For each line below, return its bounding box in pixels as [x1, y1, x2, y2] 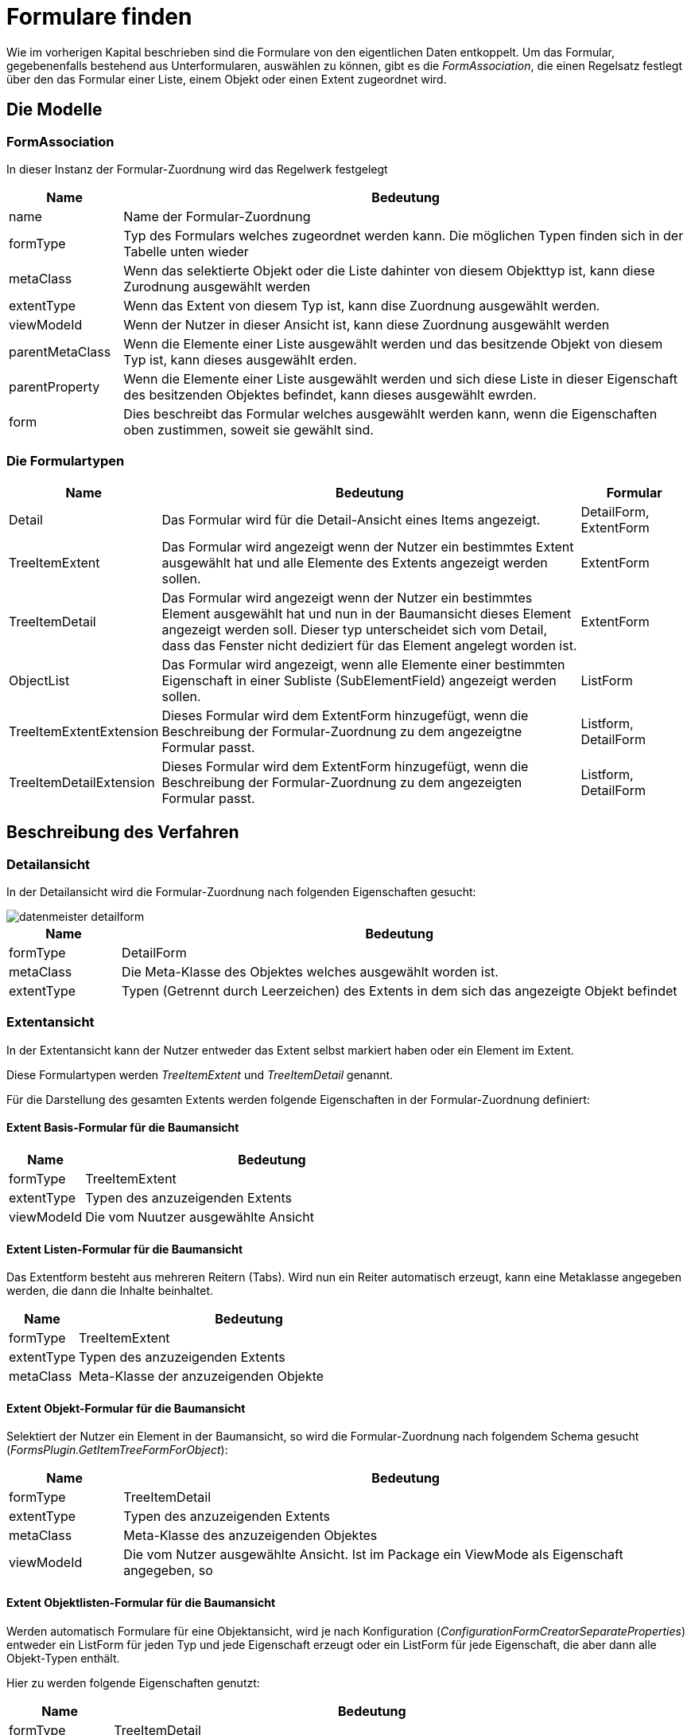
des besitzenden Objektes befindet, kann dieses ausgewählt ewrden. [123, 386, 537, 403]
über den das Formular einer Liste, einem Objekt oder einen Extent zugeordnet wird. [6, 72, 447, 86]
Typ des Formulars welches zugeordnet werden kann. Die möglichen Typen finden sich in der [123, 227, 684, 244]
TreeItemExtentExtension [9, 723, 159, 739]
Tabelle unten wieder [123, 243, 249, 259]
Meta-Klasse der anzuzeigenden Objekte [79, 1368, 324, 1385]
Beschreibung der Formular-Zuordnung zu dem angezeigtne [161, 723, 522, 739]
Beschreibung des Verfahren [6, 822, 239, 843]
